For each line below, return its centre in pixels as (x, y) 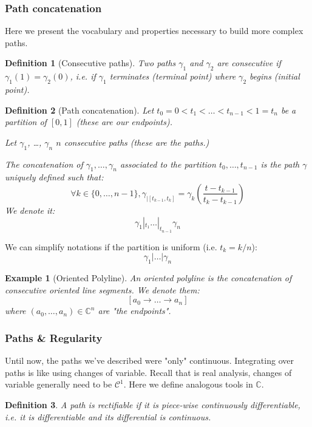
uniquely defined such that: (54, 177)
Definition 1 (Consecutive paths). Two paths (90, 63)
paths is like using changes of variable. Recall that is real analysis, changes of (148, 372)
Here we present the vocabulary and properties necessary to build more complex (154, 31)
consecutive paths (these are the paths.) (137, 142)
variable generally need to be (59, 384)
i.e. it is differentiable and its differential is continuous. (108, 416)
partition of (26, 122)
